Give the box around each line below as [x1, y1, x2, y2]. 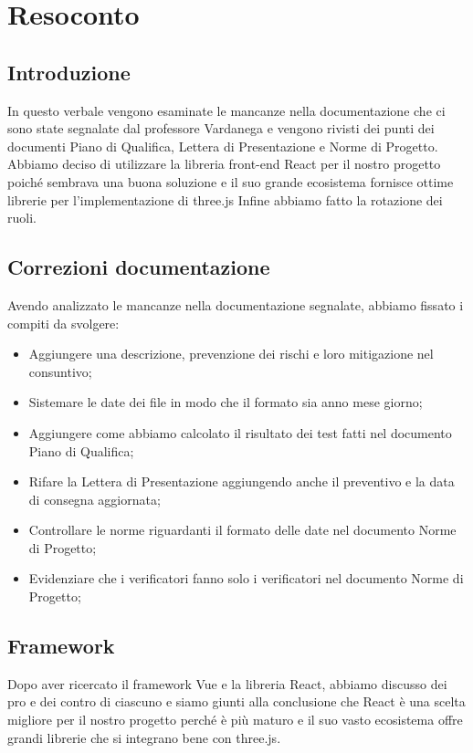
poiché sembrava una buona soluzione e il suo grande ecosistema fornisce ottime [7, 172, 454, 191]
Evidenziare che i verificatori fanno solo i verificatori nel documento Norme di [28, 569, 464, 588]
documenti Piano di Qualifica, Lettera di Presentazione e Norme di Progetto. [7, 136, 438, 155]
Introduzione [7, 58, 131, 86]
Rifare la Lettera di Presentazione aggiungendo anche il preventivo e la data [28, 472, 455, 491]
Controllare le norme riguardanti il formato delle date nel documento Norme [28, 520, 457, 539]
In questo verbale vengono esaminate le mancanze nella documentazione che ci [7, 100, 446, 120]
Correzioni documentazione [7, 253, 270, 281]
